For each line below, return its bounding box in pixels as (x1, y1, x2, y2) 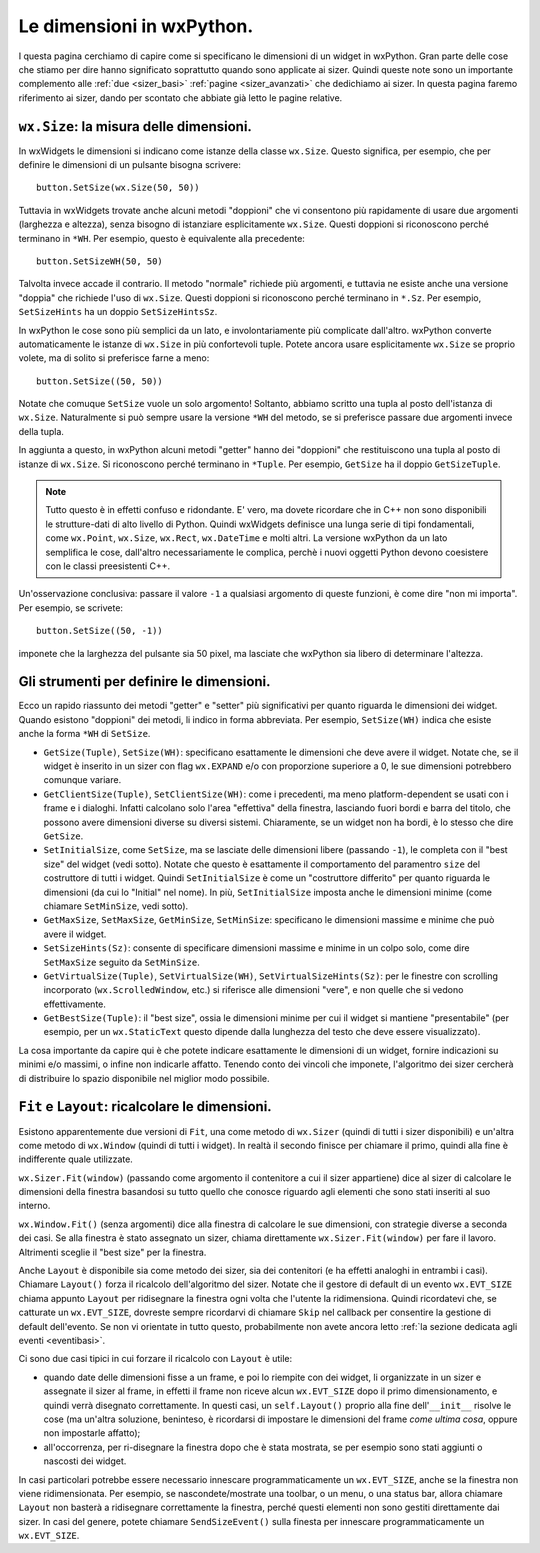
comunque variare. (43, 774, 122, 786)
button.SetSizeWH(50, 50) (36, 255, 164, 267)
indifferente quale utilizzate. (18, 1153, 134, 1165)
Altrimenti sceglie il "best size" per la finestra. (18, 1246, 207, 1258)
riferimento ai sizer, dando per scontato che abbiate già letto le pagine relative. (18, 91, 343, 104)
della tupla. (18, 425, 65, 437)
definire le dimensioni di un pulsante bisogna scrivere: (18, 159, 242, 171)
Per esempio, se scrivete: (18, 601, 124, 614)
